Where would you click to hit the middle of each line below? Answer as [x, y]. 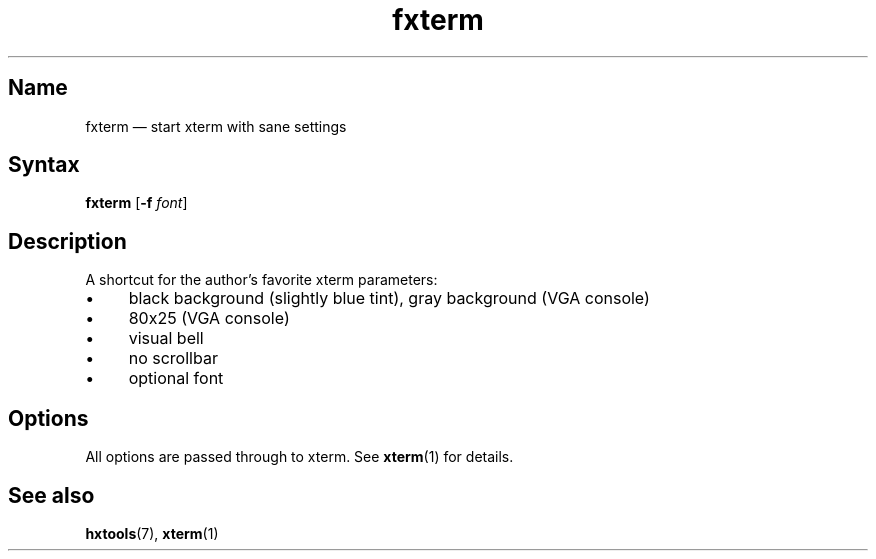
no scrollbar [173, 358]
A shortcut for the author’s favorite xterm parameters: [261, 280]
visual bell [166, 338]
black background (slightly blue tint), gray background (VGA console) [389, 298]
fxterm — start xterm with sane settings [216, 126]
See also [51, 495]
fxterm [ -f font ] [136, 203]
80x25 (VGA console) [209, 318]
